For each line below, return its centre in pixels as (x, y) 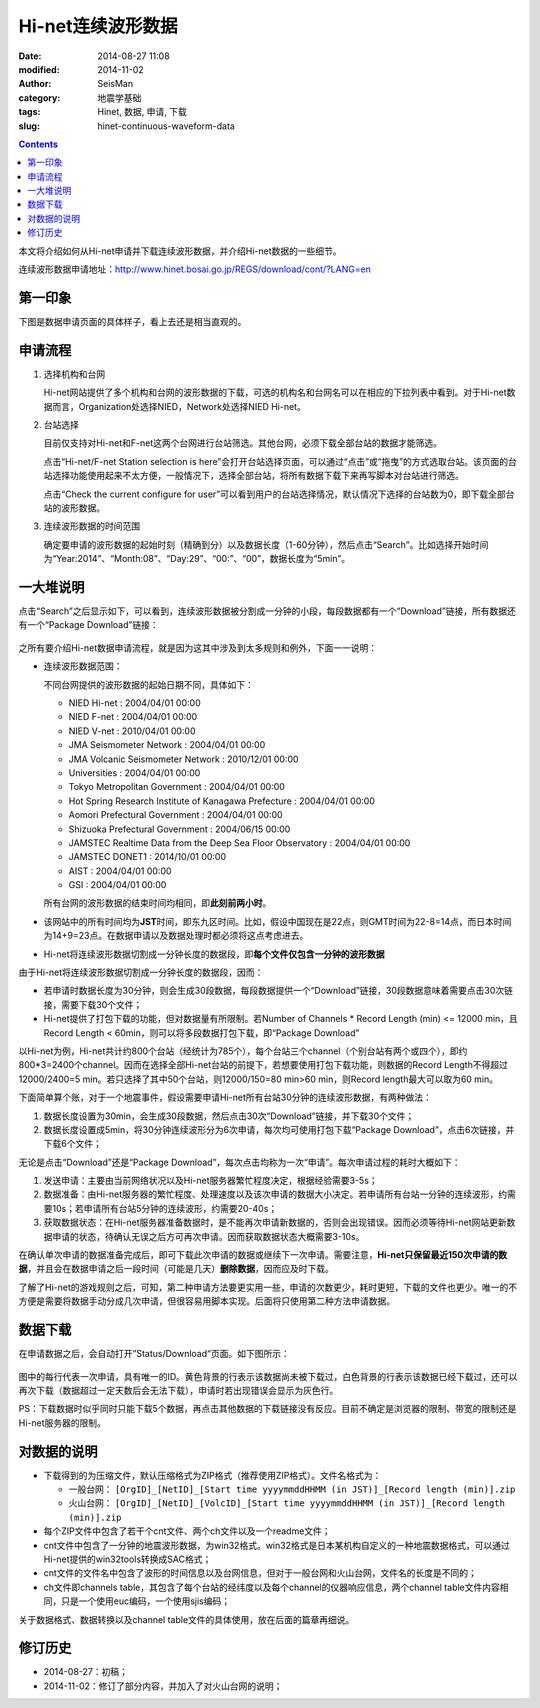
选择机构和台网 (74, 374)
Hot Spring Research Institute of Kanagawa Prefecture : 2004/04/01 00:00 (221, 801)
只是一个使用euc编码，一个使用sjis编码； (145, 1601)
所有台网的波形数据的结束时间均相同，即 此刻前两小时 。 (157, 903)
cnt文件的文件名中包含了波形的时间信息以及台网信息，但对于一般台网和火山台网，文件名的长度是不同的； (260, 1573)
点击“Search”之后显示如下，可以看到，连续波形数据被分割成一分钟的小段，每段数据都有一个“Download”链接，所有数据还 (267, 611)
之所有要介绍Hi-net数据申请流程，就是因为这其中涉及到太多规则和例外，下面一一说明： (198, 647)
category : (39, 97)
